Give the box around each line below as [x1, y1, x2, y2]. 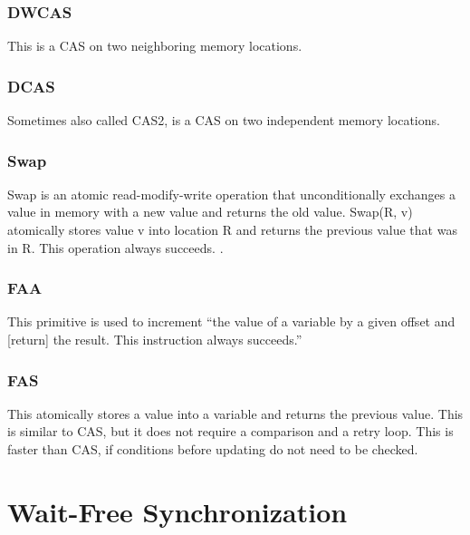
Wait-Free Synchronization [7, 492, 348, 530]
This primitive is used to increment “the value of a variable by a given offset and [7, 312, 456, 331]
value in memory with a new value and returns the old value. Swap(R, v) [7, 202, 413, 221]
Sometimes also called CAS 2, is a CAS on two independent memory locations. [7, 111, 440, 130]
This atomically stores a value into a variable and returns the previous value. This [7, 404, 464, 423]
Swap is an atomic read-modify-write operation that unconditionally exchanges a [7, 184, 456, 203]
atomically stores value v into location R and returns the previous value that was [7, 220, 457, 239]
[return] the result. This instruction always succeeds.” [7, 330, 302, 349]
